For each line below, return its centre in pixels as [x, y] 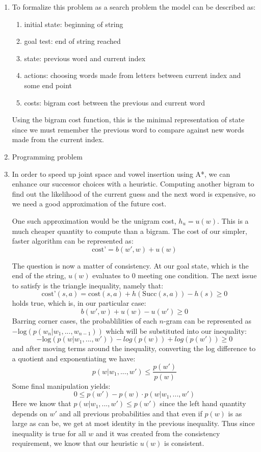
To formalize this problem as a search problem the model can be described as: [134, 7]
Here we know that [42, 403]
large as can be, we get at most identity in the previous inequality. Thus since [133, 423]
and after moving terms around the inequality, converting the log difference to [134, 348]
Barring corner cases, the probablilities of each [84, 321]
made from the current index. [58, 139]
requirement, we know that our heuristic [75, 443]
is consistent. [184, 443]
